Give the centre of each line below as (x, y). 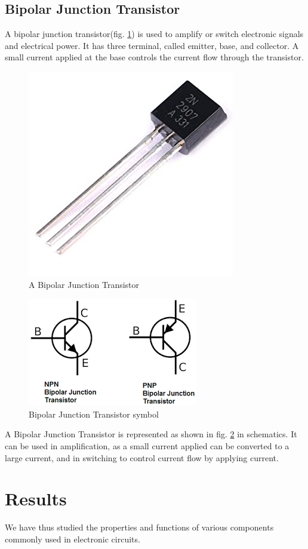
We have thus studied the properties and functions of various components (139, 527)
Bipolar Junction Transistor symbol (94, 414)
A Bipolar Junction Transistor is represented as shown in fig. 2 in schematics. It (151, 434)
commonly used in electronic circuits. (73, 539)
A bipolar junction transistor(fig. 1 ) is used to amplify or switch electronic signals (154, 34)
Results (36, 499)
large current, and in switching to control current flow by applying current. (142, 457)
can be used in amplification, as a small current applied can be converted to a (147, 445)
